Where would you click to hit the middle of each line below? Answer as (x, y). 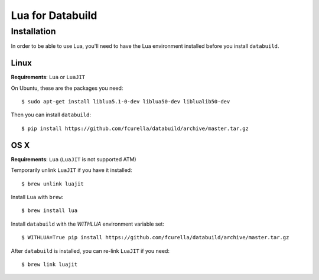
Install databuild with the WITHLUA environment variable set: (88, 224)
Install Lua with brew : (37, 197)
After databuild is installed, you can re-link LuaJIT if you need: (90, 250)
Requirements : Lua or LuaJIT (48, 77)
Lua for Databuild (54, 15)
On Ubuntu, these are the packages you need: (67, 88)
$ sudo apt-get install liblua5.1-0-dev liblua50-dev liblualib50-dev (126, 102)
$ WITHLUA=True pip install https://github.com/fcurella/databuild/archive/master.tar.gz (155, 237)
